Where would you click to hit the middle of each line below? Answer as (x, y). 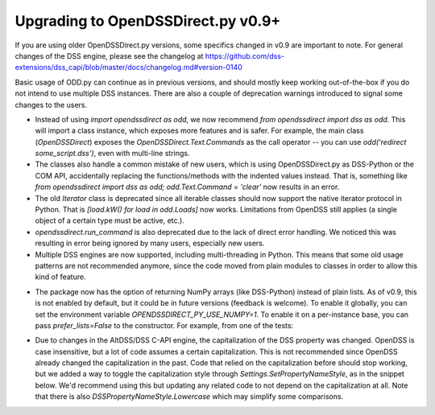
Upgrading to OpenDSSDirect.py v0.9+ (148, 21)
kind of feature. (60, 277)
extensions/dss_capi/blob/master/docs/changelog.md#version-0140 (129, 68)
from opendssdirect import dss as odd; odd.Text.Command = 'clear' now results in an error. (187, 187)
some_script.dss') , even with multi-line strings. (112, 154)
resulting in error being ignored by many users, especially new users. (150, 243)
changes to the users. (51, 105)
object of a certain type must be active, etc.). (110, 220)
